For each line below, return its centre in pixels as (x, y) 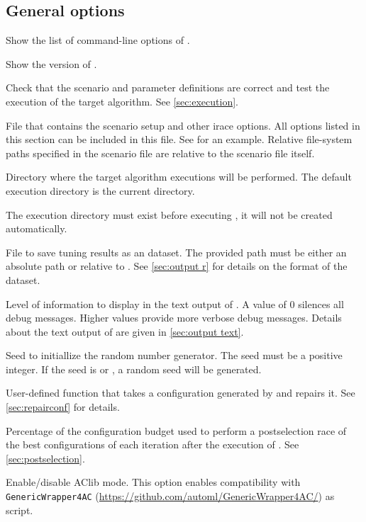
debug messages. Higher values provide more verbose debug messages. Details (174, 318)
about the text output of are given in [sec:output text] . (125, 331)
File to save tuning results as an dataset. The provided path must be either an (176, 252)
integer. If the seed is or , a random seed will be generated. (134, 369)
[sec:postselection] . (45, 458)
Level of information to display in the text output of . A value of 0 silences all (175, 303)
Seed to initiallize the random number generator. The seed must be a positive (174, 355)
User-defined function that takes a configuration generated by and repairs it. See (181, 393)
